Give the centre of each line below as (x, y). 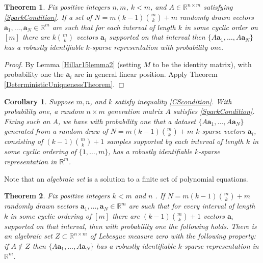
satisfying (218, 7)
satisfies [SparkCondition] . (214, 111)
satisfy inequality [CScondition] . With (173, 101)
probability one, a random (44, 111)
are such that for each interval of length (114, 27)
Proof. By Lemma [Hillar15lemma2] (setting (73, 64)
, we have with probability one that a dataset (127, 121)
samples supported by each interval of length (175, 141)
